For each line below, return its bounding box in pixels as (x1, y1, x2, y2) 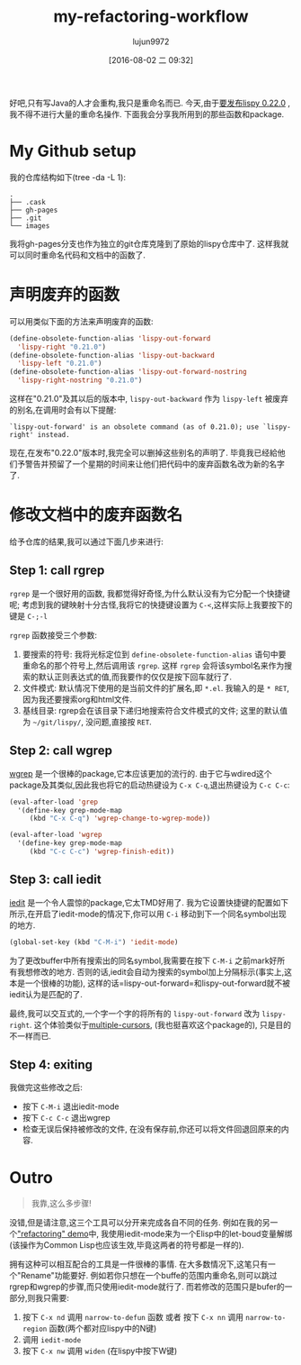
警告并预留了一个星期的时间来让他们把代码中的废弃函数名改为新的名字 (24, 459, 285, 469)
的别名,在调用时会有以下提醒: (9, 405, 117, 415)
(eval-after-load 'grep (9, 797, 99, 806)
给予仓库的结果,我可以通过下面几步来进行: (9, 536, 164, 547)
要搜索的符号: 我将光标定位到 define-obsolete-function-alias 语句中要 (22, 649, 287, 660)
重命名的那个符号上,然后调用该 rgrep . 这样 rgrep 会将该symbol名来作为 (22, 660, 285, 670)
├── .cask (9, 197, 47, 206)
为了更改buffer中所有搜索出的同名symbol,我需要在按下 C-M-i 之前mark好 (9, 955, 278, 966)
